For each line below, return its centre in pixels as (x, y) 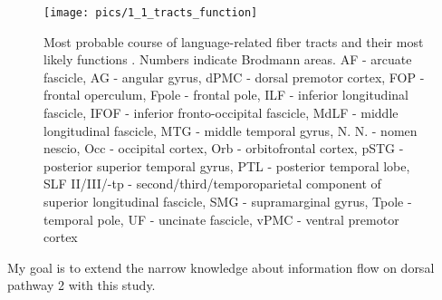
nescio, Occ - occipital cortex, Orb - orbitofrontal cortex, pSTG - (224, 148)
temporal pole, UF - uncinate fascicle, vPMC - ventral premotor (221, 219)
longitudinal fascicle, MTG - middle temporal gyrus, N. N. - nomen (231, 130)
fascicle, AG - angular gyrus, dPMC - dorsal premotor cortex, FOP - (234, 77)
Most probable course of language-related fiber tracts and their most (234, 41)
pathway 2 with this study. (82, 285)
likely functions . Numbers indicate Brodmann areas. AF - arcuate (228, 59)
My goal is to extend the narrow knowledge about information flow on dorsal (221, 267)
